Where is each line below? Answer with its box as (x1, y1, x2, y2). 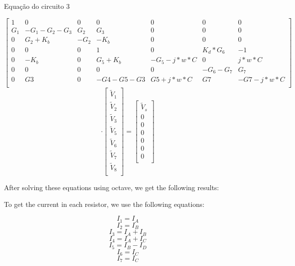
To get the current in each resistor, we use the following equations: (4, 199, 205, 209)
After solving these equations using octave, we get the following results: (4, 182, 219, 193)
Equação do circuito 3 (4, 1, 70, 11)
